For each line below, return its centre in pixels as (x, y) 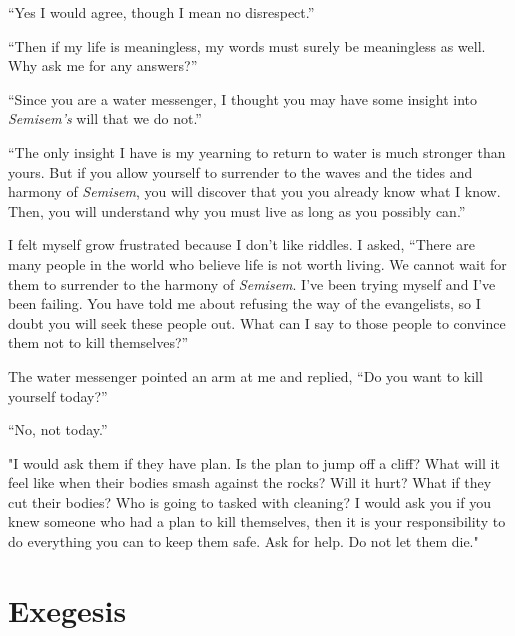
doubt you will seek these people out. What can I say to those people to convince (257, 322)
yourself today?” (58, 395)
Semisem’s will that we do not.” (105, 118)
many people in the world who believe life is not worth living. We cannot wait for (257, 263)
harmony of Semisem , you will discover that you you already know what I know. (254, 191)
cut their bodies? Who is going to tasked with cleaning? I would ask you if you (249, 501)
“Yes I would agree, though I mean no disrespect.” (161, 12)
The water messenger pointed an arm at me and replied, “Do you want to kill (245, 375)
